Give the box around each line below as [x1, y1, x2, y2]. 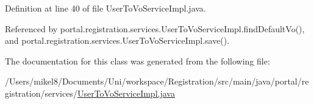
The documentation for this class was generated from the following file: [5, 54, 270, 67]
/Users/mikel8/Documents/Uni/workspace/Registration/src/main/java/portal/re [5, 75, 309, 88]
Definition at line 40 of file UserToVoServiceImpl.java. [5, 2, 206, 14]
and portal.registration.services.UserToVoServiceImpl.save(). [5, 34, 230, 47]
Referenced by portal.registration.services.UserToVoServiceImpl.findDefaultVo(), [5, 22, 305, 35]
